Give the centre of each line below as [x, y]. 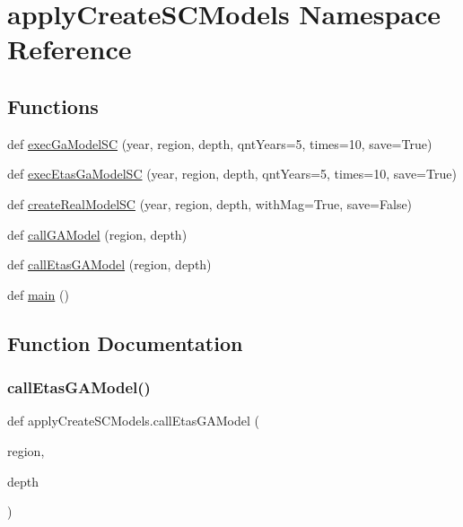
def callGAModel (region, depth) [97, 234]
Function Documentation [125, 343]
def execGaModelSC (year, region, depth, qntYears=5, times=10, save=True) [220, 143]
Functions [53, 105]
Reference [70, 49]
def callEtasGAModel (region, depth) [109, 264]
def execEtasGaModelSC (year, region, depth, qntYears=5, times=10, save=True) [232, 174]
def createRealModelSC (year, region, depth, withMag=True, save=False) [210, 203]
